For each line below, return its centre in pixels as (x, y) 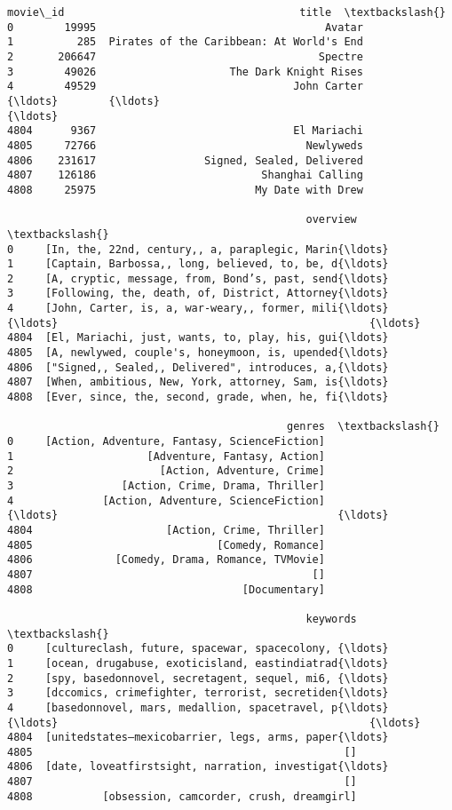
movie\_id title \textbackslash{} (226, 12)
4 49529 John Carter (185, 87)
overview (331, 220)
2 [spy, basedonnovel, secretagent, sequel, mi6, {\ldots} (198, 678)
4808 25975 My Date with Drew (185, 190)
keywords (331, 619)
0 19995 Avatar (185, 27)
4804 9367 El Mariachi (185, 131)
